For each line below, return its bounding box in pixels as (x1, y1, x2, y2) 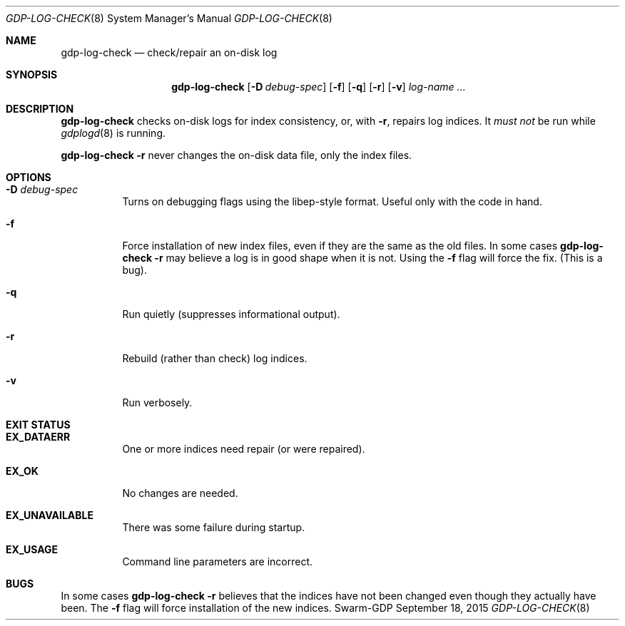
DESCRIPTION (6, 103, 74, 115)
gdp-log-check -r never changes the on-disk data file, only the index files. (61, 149, 412, 161)
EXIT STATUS (6, 419, 71, 431)
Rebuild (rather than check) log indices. (122, 352, 308, 364)
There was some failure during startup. (122, 521, 305, 533)
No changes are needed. (122, 487, 238, 499)
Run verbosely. (122, 396, 193, 409)
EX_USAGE (6, 543, 59, 555)
